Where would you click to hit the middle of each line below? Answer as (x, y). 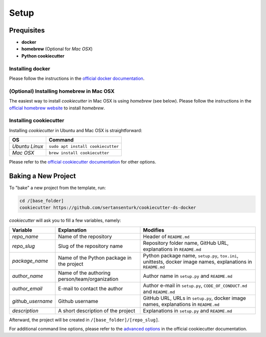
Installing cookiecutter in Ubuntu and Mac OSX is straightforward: (76, 130)
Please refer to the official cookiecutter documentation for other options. (83, 162)
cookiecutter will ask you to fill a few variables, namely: (65, 220)
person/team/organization (88, 279)
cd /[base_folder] (42, 201)
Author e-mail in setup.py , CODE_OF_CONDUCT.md (195, 285)
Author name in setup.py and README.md (188, 276)
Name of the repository (85, 236)
